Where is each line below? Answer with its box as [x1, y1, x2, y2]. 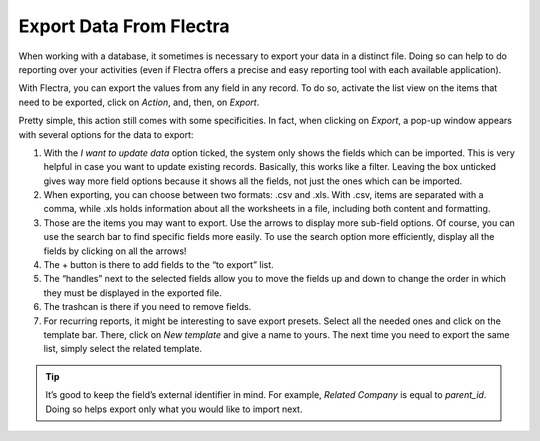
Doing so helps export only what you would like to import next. [45, 403, 303, 415]
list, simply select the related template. [43, 343, 203, 355]
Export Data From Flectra [18, 15, 230, 37]
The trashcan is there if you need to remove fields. [43, 301, 252, 313]
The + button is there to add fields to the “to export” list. [43, 259, 274, 271]
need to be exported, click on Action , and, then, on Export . [18, 96, 260, 108]
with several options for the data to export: [18, 128, 194, 140]
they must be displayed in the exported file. [43, 286, 222, 299]
